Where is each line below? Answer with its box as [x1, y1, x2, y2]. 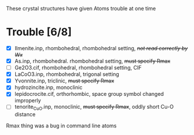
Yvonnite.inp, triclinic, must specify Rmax [14, 77, 115, 84]
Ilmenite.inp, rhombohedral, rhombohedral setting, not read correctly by [14, 44, 188, 51]
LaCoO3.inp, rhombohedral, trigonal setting [14, 71, 120, 78]
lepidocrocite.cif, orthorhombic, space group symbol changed [14, 91, 164, 98]
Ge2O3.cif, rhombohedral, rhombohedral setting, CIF [14, 64, 142, 71]
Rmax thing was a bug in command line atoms [6, 122, 117, 129]
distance [14, 111, 36, 118]
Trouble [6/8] [6, 26, 72, 39]
